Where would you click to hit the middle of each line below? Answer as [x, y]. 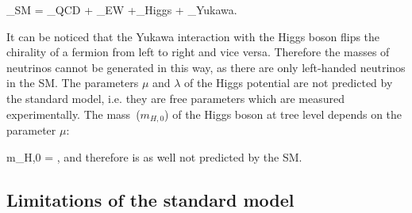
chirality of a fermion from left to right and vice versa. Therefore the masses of [198, 52]
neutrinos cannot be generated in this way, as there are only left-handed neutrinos [206, 67]
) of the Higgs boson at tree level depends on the [283, 114]
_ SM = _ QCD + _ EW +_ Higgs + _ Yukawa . [122, 10]
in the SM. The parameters [73, 83]
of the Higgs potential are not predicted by [289, 83]
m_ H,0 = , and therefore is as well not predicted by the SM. [154, 156]
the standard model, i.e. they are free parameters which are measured [175, 98]
